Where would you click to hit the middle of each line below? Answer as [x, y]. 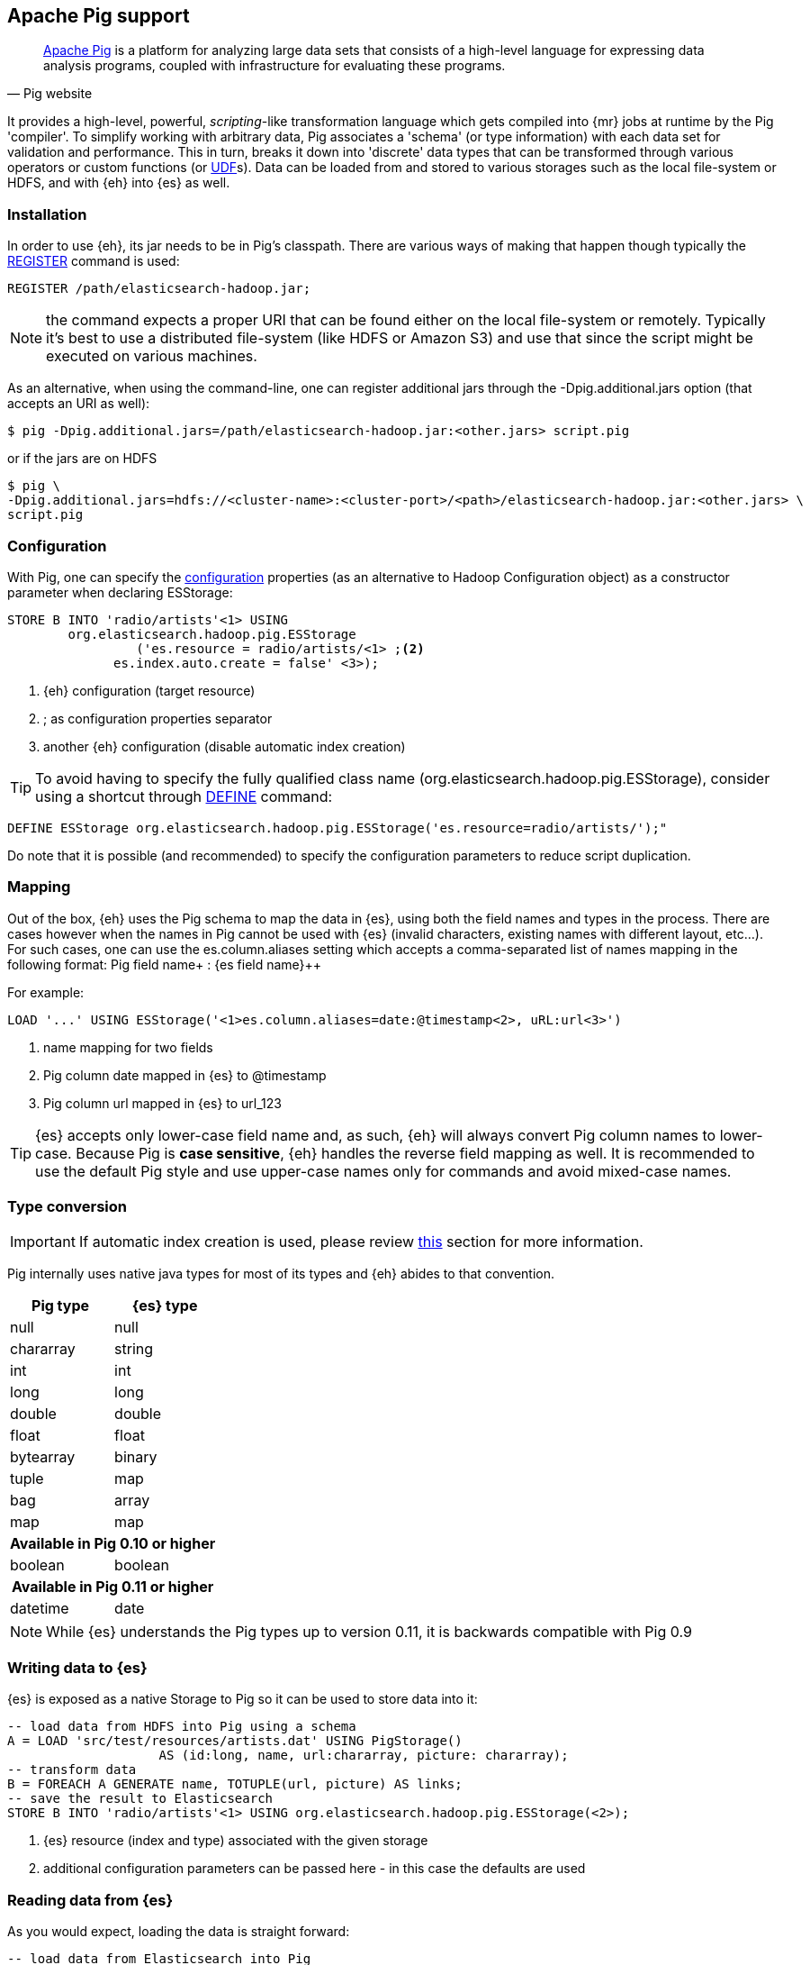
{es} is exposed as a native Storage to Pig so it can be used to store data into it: [243, 1699]
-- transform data [72, 1770]
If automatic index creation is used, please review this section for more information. [361, 1242]
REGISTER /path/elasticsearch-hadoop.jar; [159, 289]
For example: [46, 992]
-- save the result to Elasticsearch [140, 1799]
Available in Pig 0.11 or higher [112, 1587]
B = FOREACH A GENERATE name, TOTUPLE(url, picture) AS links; [235, 1784]
